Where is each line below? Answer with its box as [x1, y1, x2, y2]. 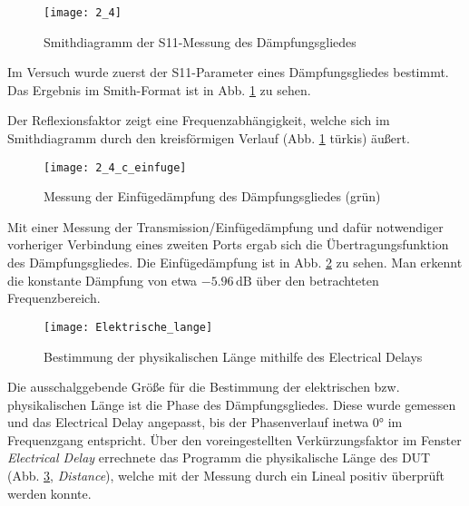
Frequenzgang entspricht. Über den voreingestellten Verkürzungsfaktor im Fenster [7, 430, 462, 449]
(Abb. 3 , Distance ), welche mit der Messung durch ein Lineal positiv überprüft [7, 466, 445, 485]
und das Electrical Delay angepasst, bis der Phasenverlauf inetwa [7, 413, 369, 432]
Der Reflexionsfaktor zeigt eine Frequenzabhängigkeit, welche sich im [7, 111, 390, 130]
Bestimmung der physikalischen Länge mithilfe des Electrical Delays [44, 346, 423, 365]
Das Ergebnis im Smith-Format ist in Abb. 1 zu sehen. [7, 80, 311, 99]
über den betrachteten [256, 270, 379, 289]
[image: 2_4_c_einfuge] [44, 161, 187, 174]
